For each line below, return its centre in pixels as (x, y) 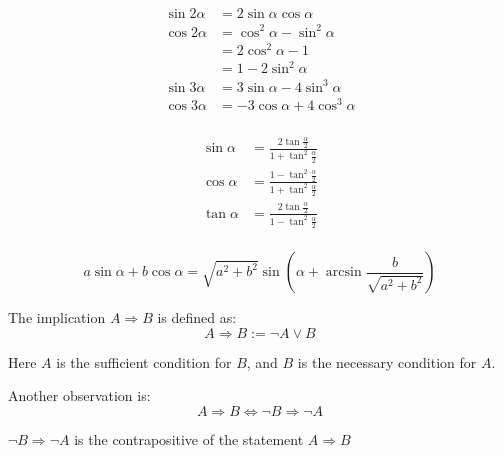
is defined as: (197, 317)
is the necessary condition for (387, 361)
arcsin (343, 272)
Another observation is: (79, 395)
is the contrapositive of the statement (189, 438)
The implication (57, 317)
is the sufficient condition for (144, 361)
